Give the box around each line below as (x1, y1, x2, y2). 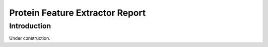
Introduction (9, 22, 51, 30)
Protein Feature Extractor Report (9, 7, 146, 18)
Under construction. (9, 35, 51, 41)
